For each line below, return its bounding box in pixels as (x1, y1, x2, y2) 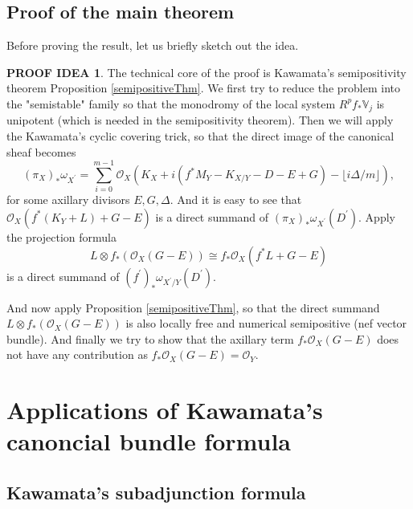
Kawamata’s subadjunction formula (6, 479, 306, 504)
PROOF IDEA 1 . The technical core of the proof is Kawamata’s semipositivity (6, 63, 407, 80)
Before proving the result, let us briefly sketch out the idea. (6, 37, 299, 54)
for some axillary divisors (6, 191, 130, 208)
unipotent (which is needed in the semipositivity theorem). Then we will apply (6, 112, 394, 128)
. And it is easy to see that (170, 191, 302, 208)
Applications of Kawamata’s (6, 393, 323, 426)
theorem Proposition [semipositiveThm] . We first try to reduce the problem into (6, 79, 400, 96)
